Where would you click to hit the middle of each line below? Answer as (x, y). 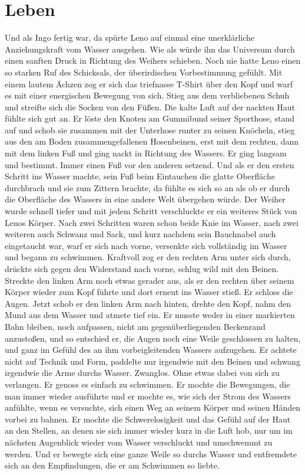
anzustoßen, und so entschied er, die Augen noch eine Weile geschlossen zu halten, (153, 338)
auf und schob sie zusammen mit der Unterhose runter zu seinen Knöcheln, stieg (150, 130)
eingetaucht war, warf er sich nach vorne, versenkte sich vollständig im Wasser (146, 245)
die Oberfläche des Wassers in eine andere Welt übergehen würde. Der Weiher (145, 199)
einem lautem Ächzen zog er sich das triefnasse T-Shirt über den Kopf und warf (149, 83)
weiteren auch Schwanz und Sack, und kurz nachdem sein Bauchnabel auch (140, 234)
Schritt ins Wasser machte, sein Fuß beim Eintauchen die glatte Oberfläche (140, 176)
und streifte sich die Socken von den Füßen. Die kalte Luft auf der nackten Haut (150, 107)
